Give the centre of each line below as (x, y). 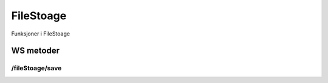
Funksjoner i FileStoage (40, 34)
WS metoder (36, 51)
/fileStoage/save (36, 68)
